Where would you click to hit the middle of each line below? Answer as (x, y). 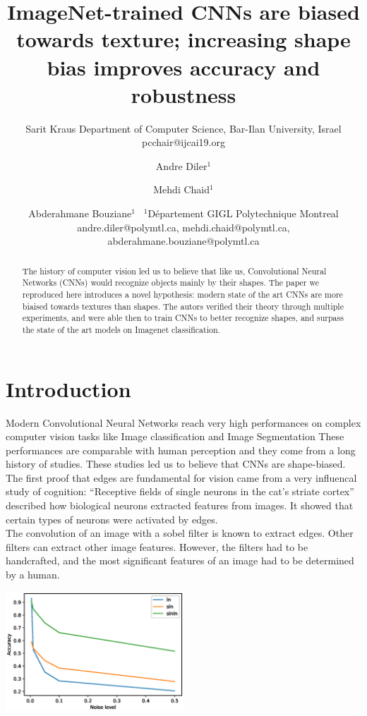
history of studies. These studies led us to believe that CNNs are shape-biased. (176, 464)
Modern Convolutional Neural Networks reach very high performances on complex (183, 422)
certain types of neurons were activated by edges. (112, 519)
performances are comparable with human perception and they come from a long (181, 450)
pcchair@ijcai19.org (183, 142)
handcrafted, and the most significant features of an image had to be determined (180, 560)
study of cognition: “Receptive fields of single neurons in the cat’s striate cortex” (180, 491)
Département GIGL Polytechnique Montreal (243, 213)
